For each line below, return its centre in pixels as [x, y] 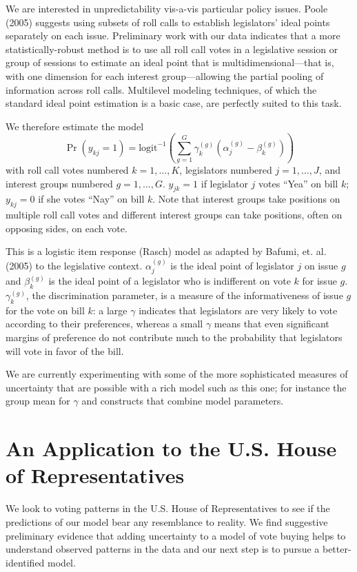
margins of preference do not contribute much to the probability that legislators [174, 337]
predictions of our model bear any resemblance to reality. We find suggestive [167, 521]
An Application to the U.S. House [171, 448]
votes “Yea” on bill [298, 183]
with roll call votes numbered [67, 170]
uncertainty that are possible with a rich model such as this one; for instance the [176, 387]
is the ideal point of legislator [232, 265]
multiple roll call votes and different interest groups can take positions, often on [174, 215]
